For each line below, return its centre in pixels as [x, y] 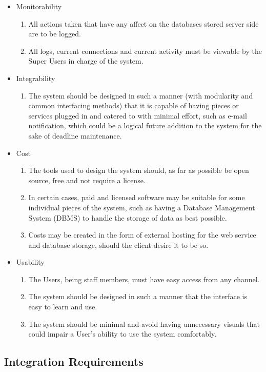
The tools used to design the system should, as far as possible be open [139, 170]
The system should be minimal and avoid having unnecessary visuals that [144, 324]
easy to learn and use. [63, 307]
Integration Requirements [74, 361]
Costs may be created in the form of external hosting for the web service [142, 235]
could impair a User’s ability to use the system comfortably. [122, 334]
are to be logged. [55, 34]
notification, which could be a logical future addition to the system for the [145, 125]
